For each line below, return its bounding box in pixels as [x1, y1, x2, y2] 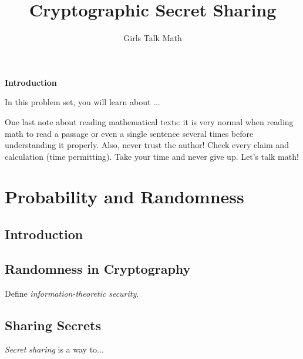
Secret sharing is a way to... [5, 343, 104, 355]
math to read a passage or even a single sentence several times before [5, 127, 254, 139]
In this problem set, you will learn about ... [5, 96, 160, 108]
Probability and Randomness [5, 184, 244, 209]
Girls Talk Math [123, 32, 182, 44]
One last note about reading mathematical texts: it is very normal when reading [5, 115, 294, 128]
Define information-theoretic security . [5, 287, 139, 299]
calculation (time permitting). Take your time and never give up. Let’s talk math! [5, 150, 299, 162]
